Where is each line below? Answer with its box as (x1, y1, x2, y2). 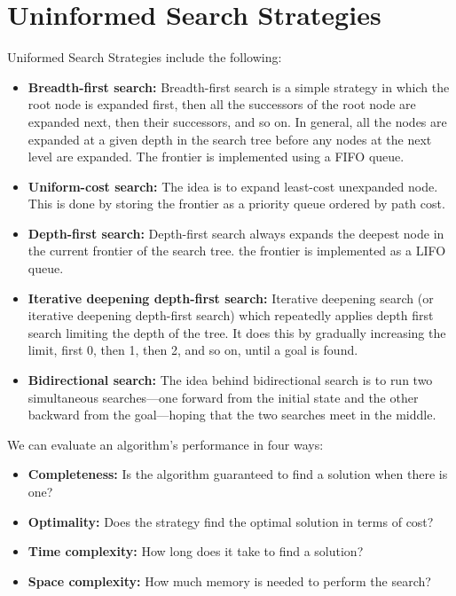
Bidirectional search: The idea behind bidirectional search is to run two (28, 371, 433, 389)
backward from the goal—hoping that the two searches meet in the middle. (28, 405, 436, 424)
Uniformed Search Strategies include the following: (7, 48, 282, 67)
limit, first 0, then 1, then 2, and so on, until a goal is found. (28, 341, 358, 359)
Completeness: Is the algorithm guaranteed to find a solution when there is (28, 465, 448, 483)
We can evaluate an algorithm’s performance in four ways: (7, 435, 324, 453)
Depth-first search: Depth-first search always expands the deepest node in (28, 223, 444, 242)
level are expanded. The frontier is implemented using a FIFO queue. (28, 147, 405, 166)
